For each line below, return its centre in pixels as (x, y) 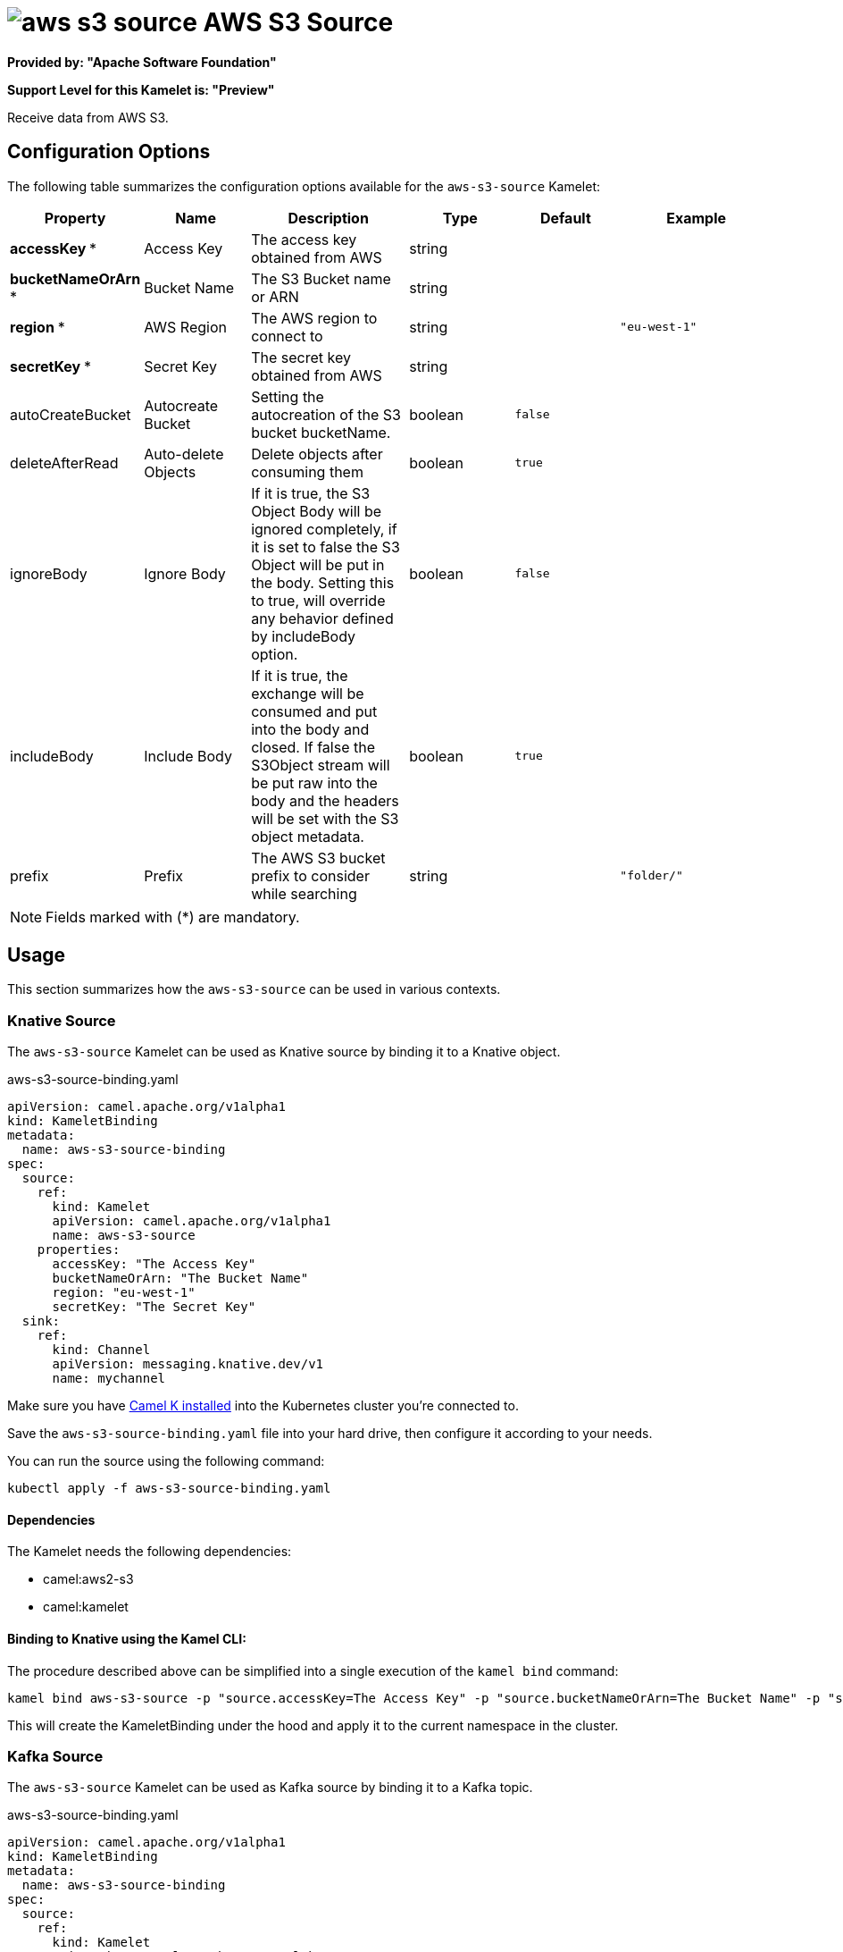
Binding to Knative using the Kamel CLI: (127, 1639)
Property (75, 218)
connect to (287, 336)
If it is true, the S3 (311, 493)
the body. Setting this (323, 582)
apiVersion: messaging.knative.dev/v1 (188, 1364)
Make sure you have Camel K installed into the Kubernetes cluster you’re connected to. (263, 1406)
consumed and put (314, 711)
